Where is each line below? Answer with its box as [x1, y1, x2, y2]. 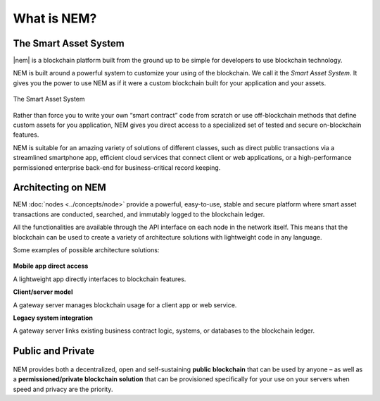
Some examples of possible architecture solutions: [13, 246, 160, 254]
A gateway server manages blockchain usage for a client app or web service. [13, 300, 237, 309]
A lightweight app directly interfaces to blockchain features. [13, 275, 186, 283]
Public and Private [13, 345, 95, 357]
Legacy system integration [13, 314, 94, 322]
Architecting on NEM [13, 182, 107, 194]
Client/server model [13, 288, 73, 296]
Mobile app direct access [13, 261, 89, 271]
